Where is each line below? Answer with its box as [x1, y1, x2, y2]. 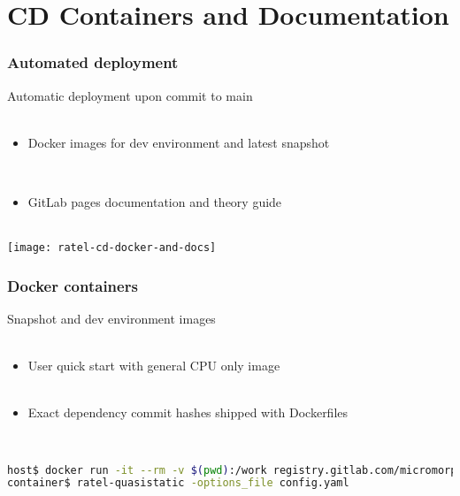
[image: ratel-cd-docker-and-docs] [7, 241, 217, 255]
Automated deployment [7, 51, 179, 73]
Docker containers [7, 274, 138, 296]
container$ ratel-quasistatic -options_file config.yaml [7, 477, 349, 490]
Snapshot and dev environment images [7, 309, 216, 328]
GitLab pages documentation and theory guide [27, 192, 282, 210]
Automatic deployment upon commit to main [7, 86, 253, 104]
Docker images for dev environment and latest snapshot [27, 133, 330, 151]
